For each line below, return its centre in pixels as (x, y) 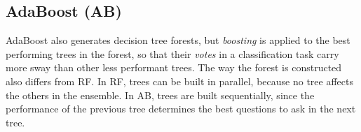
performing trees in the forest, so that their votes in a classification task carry (172, 53)
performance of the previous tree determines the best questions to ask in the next (181, 109)
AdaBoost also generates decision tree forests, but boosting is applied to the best (178, 40)
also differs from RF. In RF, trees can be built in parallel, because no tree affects (179, 81)
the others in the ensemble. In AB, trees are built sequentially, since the (160, 95)
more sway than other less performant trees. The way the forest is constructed (174, 67)
